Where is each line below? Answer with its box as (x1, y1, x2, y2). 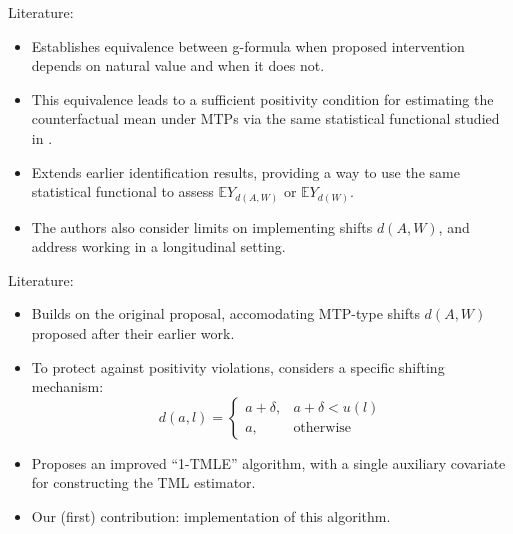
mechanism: (31, 376, 104, 397)
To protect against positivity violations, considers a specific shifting (31, 356, 445, 377)
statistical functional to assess (31, 181, 214, 202)
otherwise (293, 421, 352, 436)
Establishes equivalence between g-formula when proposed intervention (31, 35, 465, 56)
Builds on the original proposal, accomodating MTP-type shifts (31, 303, 420, 324)
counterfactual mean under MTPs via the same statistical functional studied (31, 108, 500, 129)
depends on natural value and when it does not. (31, 55, 325, 76)
